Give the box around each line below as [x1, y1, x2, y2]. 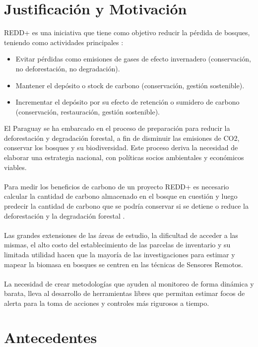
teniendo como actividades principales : [4, 37, 124, 47]
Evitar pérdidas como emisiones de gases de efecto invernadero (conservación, [15, 54, 251, 64]
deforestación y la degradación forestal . [4, 210, 125, 221]
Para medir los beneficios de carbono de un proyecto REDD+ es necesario [4, 181, 229, 191]
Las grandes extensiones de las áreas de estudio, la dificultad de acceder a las [4, 230, 238, 240]
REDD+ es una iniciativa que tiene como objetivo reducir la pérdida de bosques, [4, 27, 250, 38]
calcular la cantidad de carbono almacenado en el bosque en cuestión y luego [4, 191, 238, 201]
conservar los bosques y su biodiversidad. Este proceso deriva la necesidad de [4, 142, 238, 153]
